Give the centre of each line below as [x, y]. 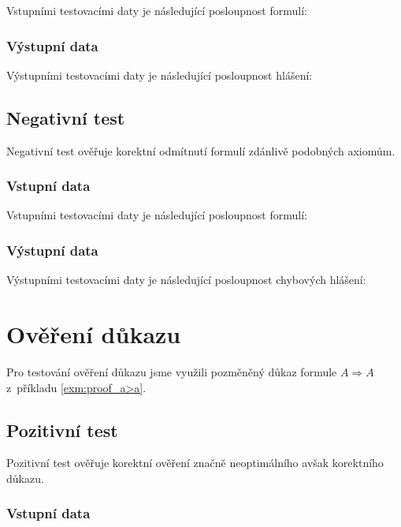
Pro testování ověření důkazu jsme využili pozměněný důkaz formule [172, 371]
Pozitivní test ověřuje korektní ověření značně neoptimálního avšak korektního [195, 463]
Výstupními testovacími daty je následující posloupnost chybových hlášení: [186, 280]
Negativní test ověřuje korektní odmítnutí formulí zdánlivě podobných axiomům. [201, 150]
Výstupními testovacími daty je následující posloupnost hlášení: [160, 75]
